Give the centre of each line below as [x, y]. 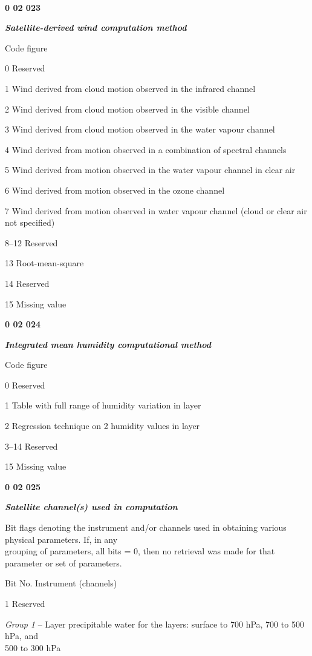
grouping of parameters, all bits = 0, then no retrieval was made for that [140, 551]
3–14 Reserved [31, 446]
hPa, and [22, 636]
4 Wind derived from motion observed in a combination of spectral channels [146, 149]
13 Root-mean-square [44, 263]
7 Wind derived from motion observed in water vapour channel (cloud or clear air [156, 210]
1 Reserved [25, 603]
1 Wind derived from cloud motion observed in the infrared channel [130, 88]
